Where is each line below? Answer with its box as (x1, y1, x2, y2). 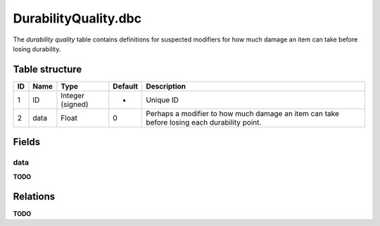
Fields (13, 136, 41, 148)
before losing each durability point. (145, 117, 262, 127)
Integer (61, 90, 84, 100)
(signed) (61, 99, 89, 109)
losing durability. (13, 44, 61, 53)
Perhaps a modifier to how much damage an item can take (145, 108, 339, 118)
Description (145, 81, 186, 91)
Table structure (13, 63, 82, 75)
